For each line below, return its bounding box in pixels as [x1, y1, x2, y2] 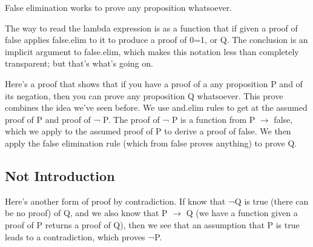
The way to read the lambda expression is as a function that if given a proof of [5, 21, 298, 34]
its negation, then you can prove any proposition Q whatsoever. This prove [5, 89, 283, 102]
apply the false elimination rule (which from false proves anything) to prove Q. [5, 136, 297, 149]
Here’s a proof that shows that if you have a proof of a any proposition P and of [5, 77, 303, 90]
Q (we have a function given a [186, 206, 298, 219]
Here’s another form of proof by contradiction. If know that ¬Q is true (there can [5, 194, 309, 207]
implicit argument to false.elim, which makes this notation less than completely [5, 45, 299, 58]
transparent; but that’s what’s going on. [5, 57, 153, 70]
